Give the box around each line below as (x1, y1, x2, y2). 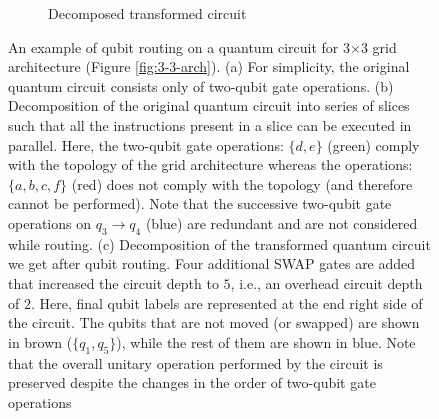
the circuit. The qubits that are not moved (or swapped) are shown (8, 312, 420, 333)
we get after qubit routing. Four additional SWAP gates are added (8, 253, 416, 274)
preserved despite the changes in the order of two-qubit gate (8, 372, 376, 393)
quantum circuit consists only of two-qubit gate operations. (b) (8, 75, 394, 96)
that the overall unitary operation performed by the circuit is (8, 352, 383, 373)
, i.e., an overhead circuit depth (230, 272, 423, 293)
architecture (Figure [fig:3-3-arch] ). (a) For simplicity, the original (8, 56, 410, 77)
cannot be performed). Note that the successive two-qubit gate (8, 193, 392, 214)
